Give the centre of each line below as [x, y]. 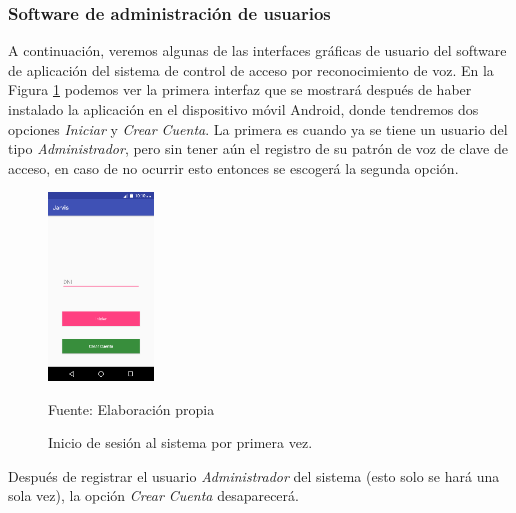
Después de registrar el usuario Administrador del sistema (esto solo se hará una [254, 475]
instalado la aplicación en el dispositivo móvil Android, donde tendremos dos [243, 109]
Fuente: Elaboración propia [131, 408]
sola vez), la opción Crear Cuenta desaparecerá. [153, 495]
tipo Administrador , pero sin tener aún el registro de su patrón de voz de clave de [258, 148]
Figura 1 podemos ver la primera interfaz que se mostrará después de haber [240, 89]
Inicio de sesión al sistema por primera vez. [180, 442]
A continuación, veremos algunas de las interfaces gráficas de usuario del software [257, 50]
